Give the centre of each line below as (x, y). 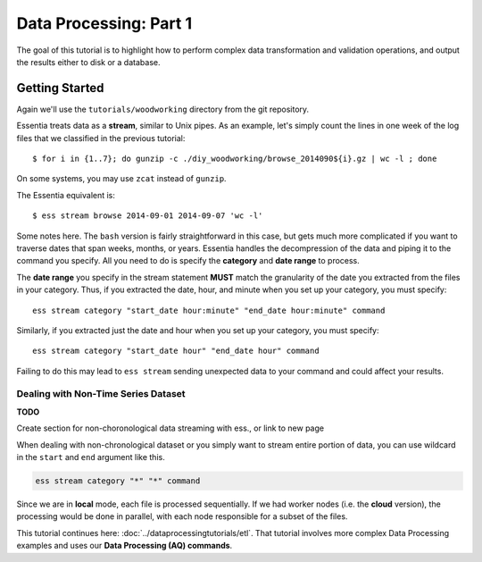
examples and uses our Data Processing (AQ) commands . (125, 546)
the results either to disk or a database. (88, 62)
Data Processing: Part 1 (104, 23)
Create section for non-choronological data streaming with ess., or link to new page (170, 428)
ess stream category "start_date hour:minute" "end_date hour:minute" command (209, 310)
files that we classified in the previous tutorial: (101, 138)
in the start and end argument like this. (91, 457)
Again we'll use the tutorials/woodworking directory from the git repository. (163, 109)
